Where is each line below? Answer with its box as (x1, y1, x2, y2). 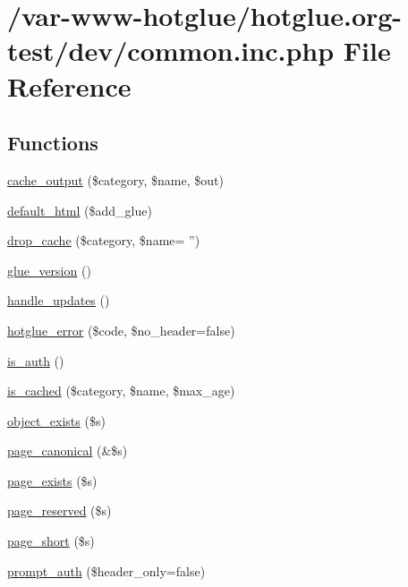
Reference (7, 67, 132, 104)
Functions (7, 129, 98, 157)
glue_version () (7, 260, 91, 279)
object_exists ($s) (7, 411, 106, 430)
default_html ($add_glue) (7, 200, 152, 219)
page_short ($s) (7, 532, 95, 550)
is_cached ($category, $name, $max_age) (7, 381, 235, 400)
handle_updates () (7, 291, 110, 310)
